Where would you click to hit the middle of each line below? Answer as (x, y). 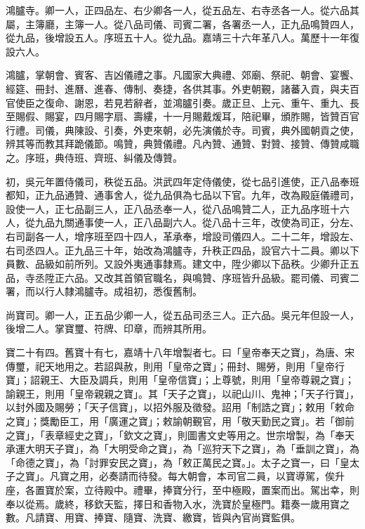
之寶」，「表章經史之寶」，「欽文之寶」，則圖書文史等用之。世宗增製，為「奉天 (180, 435)
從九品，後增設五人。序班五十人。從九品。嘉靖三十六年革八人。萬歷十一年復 (182, 38)
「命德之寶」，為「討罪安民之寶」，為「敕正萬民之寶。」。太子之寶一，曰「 (173, 462)
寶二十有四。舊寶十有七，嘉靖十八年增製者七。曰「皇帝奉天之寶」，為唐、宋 (180, 352)
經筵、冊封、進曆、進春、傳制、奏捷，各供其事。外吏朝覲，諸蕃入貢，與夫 (178, 88)
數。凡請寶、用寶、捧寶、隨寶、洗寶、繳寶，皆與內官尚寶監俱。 (153, 517)
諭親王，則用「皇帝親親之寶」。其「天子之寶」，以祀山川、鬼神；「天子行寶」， (182, 393)
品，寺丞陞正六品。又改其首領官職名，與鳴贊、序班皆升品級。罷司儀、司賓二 (182, 277)
